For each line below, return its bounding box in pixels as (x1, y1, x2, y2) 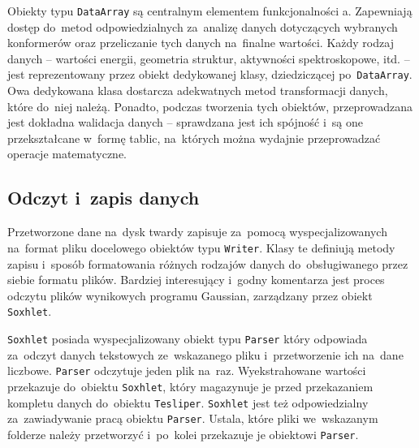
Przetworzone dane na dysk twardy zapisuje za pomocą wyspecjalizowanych (7, 223, 387, 240)
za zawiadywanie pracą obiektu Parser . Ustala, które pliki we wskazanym (7, 410, 378, 427)
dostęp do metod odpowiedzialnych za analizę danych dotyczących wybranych (7, 18, 398, 35)
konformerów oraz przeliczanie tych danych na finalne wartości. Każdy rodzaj (7, 34, 394, 51)
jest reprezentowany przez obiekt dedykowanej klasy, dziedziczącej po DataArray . (7, 66, 413, 83)
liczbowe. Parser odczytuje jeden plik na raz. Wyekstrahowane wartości (7, 362, 366, 379)
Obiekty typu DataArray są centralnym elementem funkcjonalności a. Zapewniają (7, 2, 413, 19)
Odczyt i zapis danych (7, 185, 200, 210)
